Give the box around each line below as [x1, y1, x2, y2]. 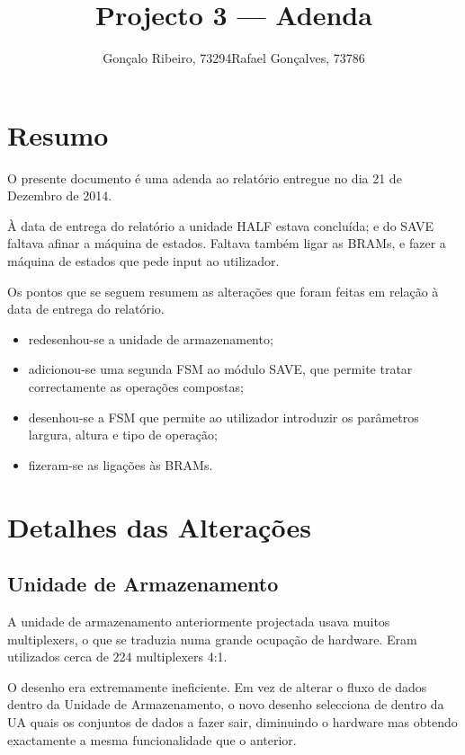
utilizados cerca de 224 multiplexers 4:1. [7, 647, 228, 666]
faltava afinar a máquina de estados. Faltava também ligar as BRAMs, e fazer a [7, 234, 446, 253]
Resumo [7, 116, 109, 153]
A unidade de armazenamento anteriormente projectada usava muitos [7, 611, 390, 630]
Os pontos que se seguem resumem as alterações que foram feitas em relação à [7, 281, 439, 300]
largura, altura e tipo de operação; [28, 425, 218, 444]
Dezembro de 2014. [7, 186, 112, 205]
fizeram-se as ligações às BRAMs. [28, 455, 213, 474]
